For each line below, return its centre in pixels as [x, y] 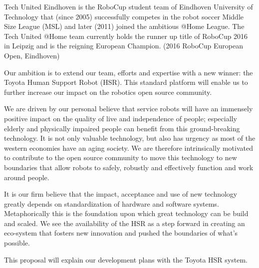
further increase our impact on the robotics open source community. [108, 92]
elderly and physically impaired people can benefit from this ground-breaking [122, 128]
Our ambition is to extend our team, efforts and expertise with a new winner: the [129, 72]
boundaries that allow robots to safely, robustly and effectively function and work [129, 167]
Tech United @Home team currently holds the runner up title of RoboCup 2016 [126, 36]
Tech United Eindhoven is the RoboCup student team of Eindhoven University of [129, 6]
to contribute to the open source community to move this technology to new [121, 157]
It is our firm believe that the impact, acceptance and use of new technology [121, 194]
